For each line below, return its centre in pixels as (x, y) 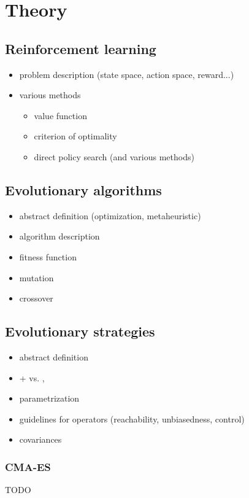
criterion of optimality (75, 136)
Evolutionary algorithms (83, 189)
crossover (36, 298)
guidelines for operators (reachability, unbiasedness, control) (132, 418)
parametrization (49, 398)
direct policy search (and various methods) (114, 156)
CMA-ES (28, 466)
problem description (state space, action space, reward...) (127, 74)
